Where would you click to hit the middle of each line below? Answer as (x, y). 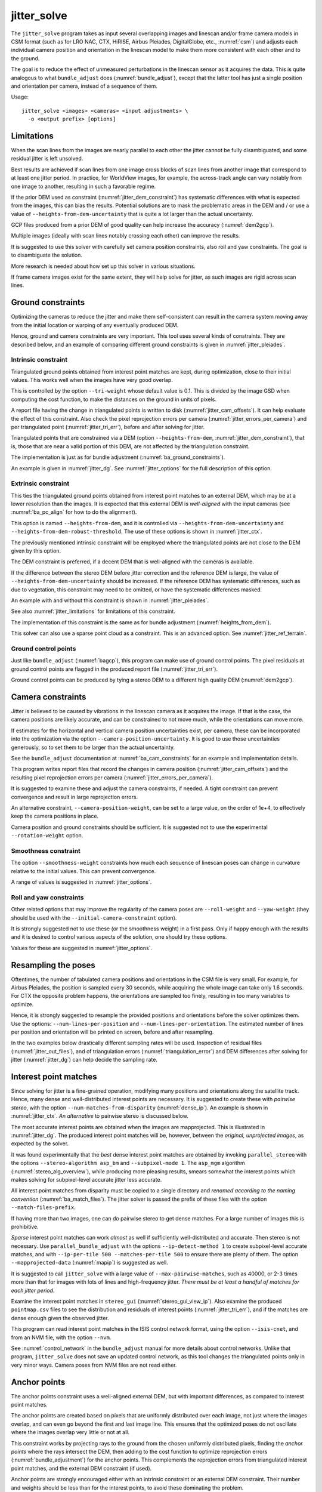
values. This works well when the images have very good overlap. (92, 380)
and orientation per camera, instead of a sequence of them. (84, 86)
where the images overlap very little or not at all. (70, 1432)
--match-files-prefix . (43, 1207)
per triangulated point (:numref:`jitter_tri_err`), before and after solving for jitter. (108, 427)
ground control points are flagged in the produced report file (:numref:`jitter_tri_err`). (114, 669)
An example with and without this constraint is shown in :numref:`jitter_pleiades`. (110, 600)
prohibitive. (25, 1226)
